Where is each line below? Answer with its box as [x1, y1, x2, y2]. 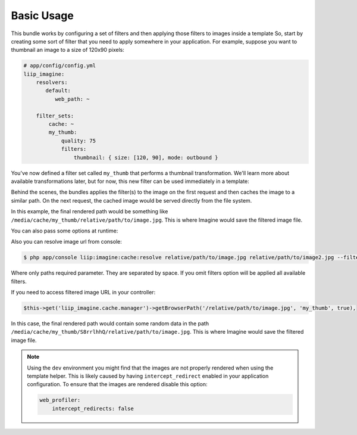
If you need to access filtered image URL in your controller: [11, 289, 156, 296]
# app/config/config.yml [23, 63, 96, 69]
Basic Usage [11, 9, 74, 22]
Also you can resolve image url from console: [11, 238, 122, 246]
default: [45, 87, 71, 94]
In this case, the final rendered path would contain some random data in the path [11, 320, 209, 327]
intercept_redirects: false [52, 405, 134, 412]
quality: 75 [61, 137, 96, 144]
